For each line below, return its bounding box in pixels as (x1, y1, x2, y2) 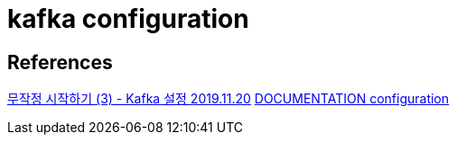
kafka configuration (7, 4, 249, 34)
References (7, 50, 113, 74)
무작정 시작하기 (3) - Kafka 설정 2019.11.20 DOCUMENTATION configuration (7, 91, 450, 107)
